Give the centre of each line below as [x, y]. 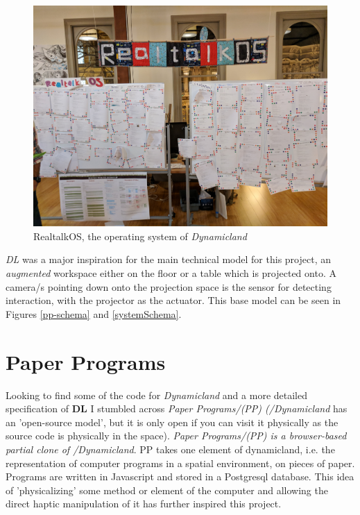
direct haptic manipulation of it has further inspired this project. [144, 504]
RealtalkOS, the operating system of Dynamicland [140, 236]
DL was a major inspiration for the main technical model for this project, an [168, 259]
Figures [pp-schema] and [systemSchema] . [94, 313]
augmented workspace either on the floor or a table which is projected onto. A [171, 273]
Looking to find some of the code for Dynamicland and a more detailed [156, 395]
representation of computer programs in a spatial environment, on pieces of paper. [180, 463]
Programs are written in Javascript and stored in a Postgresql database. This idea [180, 476]
